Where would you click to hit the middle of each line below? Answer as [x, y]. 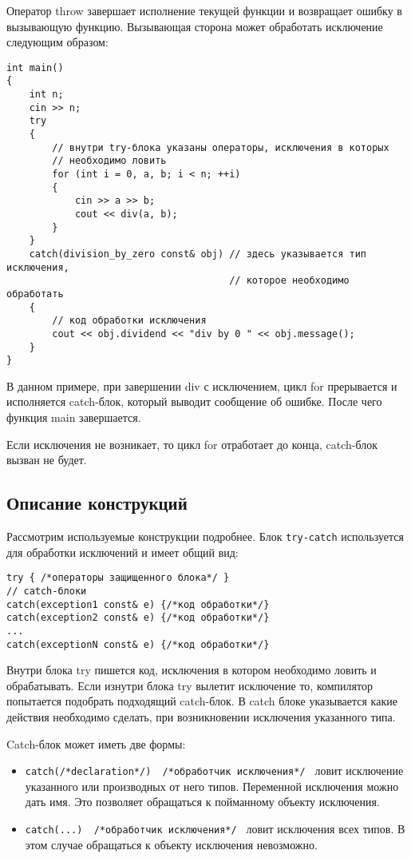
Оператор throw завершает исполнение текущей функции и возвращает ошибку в [204, 10]
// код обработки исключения [129, 321]
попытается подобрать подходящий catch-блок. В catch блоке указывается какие [202, 701]
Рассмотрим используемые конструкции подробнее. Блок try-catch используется [205, 536]
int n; [46, 95]
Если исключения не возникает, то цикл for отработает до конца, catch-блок [192, 444]
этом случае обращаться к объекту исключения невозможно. [171, 844]
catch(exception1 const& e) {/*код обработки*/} [138, 604]
